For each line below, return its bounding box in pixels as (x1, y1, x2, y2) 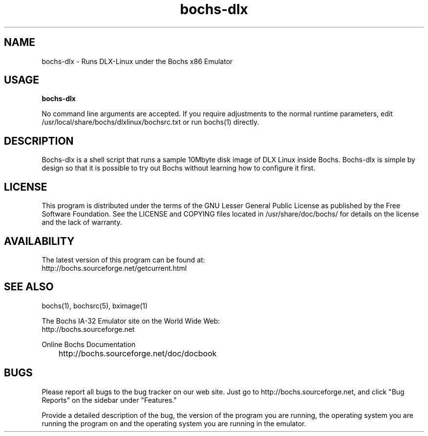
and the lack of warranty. (42, 218, 122, 227)
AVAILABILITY (4, 235, 75, 247)
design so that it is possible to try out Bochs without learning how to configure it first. (42, 164, 316, 173)
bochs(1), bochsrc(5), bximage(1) (42, 301, 148, 310)
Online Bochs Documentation (42, 340, 136, 349)
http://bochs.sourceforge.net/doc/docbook (58, 348, 217, 358)
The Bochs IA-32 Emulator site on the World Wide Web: (42, 316, 220, 325)
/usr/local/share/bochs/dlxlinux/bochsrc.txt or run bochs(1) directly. (42, 118, 259, 127)
